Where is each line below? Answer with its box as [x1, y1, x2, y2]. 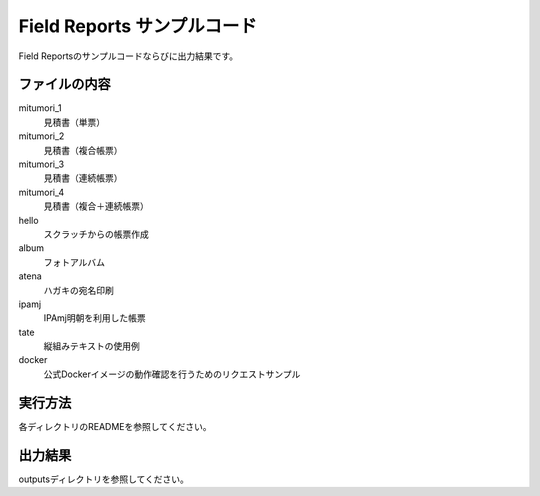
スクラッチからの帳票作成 [43, 228, 149, 240]
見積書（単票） [43, 116, 105, 128]
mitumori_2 [18, 130, 65, 142]
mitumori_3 [18, 158, 65, 170]
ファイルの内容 [18, 76, 111, 93]
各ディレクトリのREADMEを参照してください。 [18, 420, 212, 432]
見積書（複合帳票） [43, 144, 123, 156]
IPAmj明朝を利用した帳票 [43, 312, 146, 324]
